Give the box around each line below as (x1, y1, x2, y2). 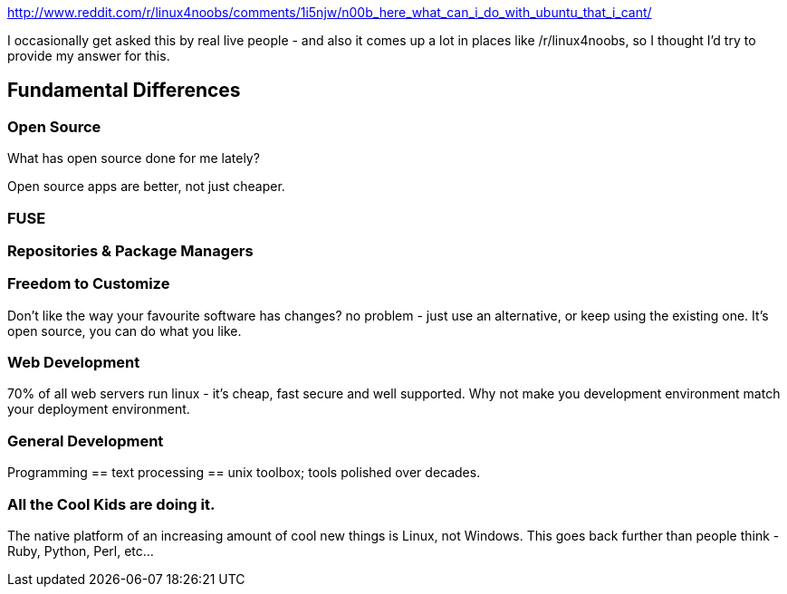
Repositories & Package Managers (7, 241, 254, 260)
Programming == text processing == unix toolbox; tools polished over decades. (7, 465, 481, 481)
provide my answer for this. (7, 48, 170, 63)
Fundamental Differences (7, 79, 241, 102)
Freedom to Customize (7, 274, 170, 293)
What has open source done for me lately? (7, 150, 260, 167)
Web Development (7, 353, 140, 372)
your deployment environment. (7, 401, 190, 417)
